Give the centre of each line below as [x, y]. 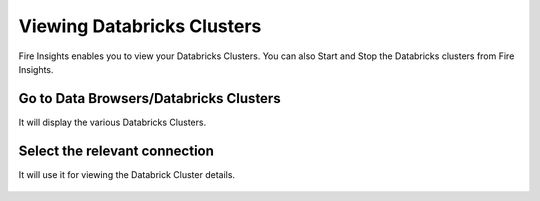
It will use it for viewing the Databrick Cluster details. [126, 174]
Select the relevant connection [116, 150]
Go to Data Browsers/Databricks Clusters [149, 98]
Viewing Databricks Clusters [140, 26]
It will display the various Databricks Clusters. [112, 122]
